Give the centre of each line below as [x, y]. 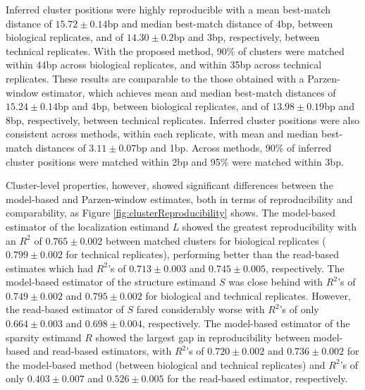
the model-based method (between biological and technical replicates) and [166, 364]
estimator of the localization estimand [87, 226]
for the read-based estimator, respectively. [258, 378]
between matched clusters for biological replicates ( [216, 240]
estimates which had [50, 268]
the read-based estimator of [65, 309]
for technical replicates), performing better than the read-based [202, 254]
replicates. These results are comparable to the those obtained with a [155, 78]
